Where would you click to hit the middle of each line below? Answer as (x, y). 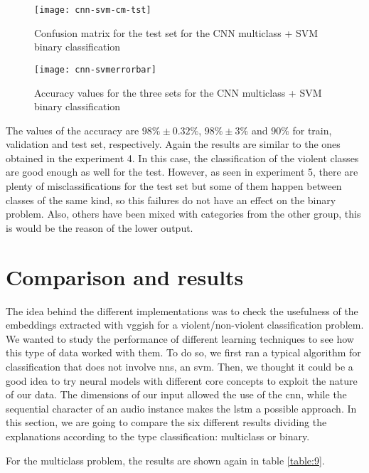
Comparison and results (125, 276)
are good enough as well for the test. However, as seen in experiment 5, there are (182, 172)
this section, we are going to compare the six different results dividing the (166, 422)
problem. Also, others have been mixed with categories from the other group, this (183, 214)
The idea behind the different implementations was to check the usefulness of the (182, 310)
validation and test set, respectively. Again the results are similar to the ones (173, 144)
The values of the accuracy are (73, 130)
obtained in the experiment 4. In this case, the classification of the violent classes (182, 158)
